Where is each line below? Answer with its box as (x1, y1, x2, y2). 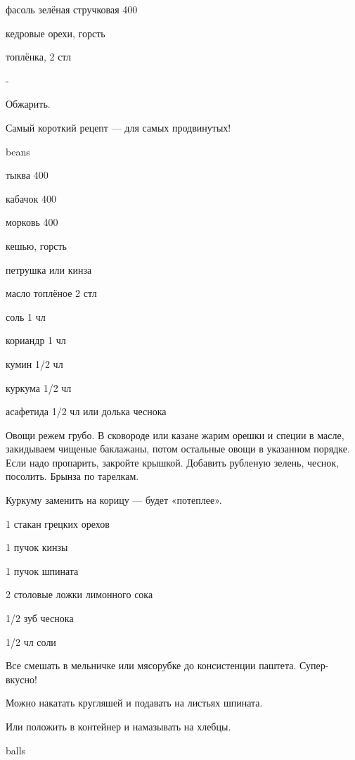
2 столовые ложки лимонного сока (6, 587, 153, 602)
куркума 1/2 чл (6, 380, 72, 395)
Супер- (299, 658, 329, 673)
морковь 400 (6, 215, 58, 229)
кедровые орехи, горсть (6, 25, 105, 40)
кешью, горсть (6, 238, 67, 253)
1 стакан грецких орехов (6, 516, 110, 531)
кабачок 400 (6, 191, 57, 205)
